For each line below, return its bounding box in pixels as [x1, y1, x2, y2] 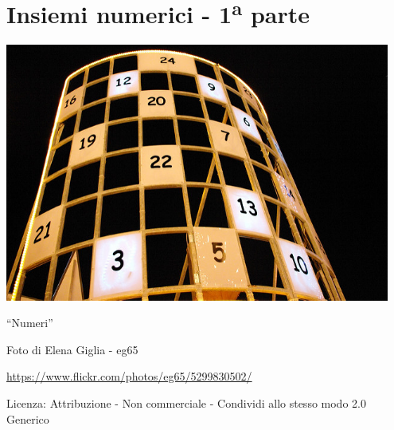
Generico [6, 410, 49, 427]
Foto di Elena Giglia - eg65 [6, 341, 138, 357]
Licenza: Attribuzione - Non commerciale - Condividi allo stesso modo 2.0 [6, 395, 366, 412]
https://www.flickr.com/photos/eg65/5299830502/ [6, 368, 252, 385]
